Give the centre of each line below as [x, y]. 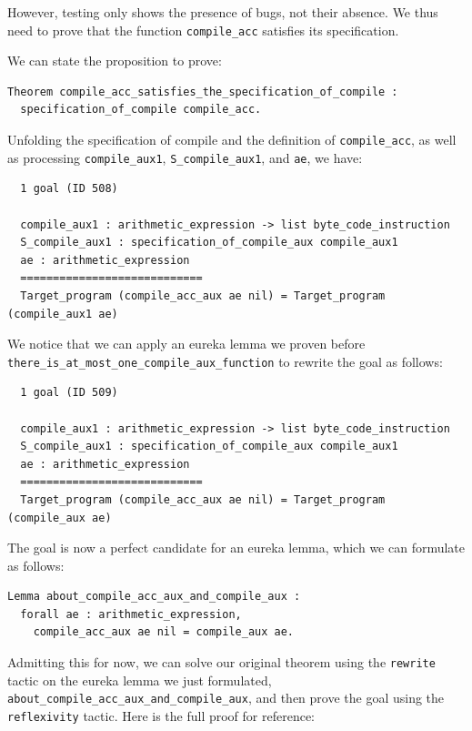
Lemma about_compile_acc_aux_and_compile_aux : [154, 597]
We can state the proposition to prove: [115, 61]
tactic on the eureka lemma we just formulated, [140, 680]
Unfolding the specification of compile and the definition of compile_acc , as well [232, 140]
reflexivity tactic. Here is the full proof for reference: [161, 715]
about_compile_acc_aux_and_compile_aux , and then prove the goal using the [226, 698]
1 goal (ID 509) [69, 393]
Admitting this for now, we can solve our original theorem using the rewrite [221, 662]
